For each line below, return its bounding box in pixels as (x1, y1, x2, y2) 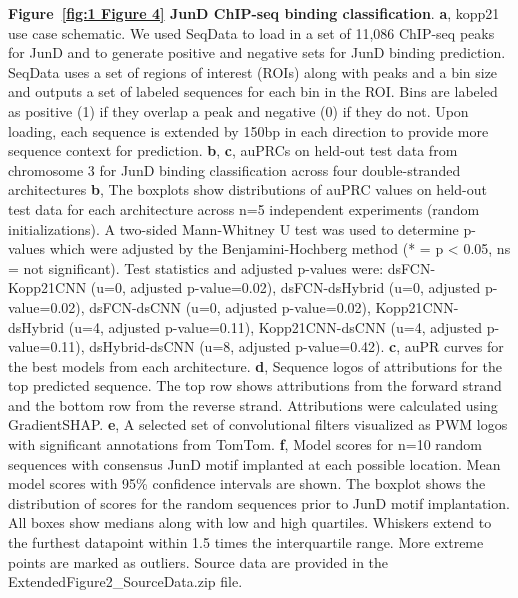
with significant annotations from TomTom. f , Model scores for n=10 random (8, 434, 483, 455)
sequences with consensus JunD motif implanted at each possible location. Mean (8, 453, 501, 474)
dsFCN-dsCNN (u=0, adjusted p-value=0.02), (89, 296, 371, 317)
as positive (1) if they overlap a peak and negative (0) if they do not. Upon (8, 100, 469, 121)
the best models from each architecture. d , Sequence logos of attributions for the (8, 355, 502, 376)
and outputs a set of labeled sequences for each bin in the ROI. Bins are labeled (8, 81, 498, 102)
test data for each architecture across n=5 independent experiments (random (8, 198, 480, 219)
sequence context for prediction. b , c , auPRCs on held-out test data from (8, 140, 458, 161)
